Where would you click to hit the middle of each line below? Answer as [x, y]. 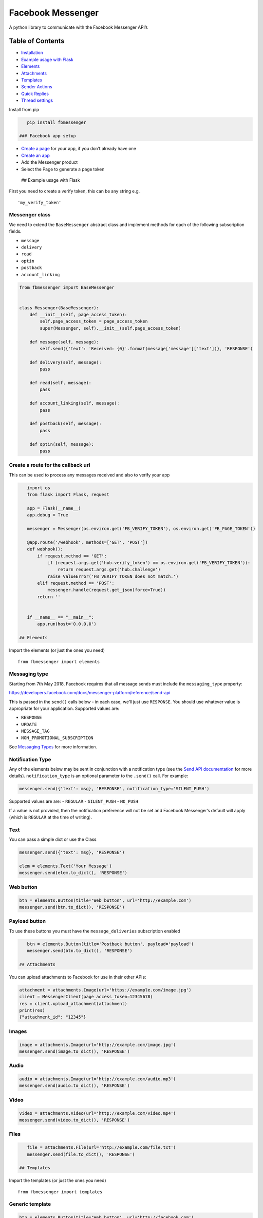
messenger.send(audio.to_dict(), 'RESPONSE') [75, 1086]
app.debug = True [47, 515]
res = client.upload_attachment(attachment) [73, 1003]
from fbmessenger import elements [59, 662]
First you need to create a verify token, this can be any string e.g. [75, 191]
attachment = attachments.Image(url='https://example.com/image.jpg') [105, 990]
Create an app [36, 155]
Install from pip [24, 109]
